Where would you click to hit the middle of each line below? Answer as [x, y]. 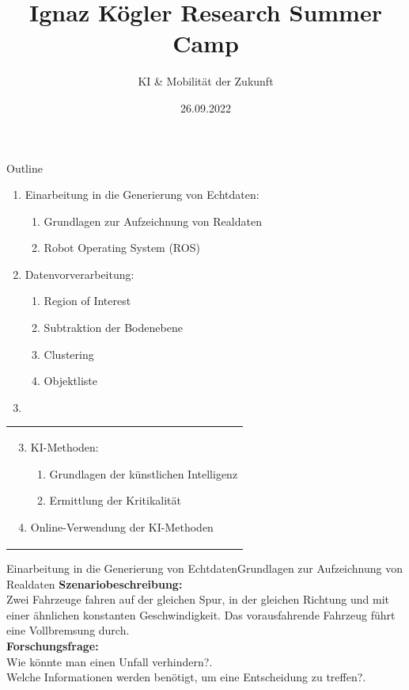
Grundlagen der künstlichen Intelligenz [144, 473]
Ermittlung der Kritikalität [116, 500]
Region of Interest [87, 301]
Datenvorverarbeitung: [80, 274]
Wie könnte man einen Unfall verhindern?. [110, 661]
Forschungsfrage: [53, 646]
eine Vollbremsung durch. [68, 630]
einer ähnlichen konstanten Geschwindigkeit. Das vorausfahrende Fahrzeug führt [201, 614]
